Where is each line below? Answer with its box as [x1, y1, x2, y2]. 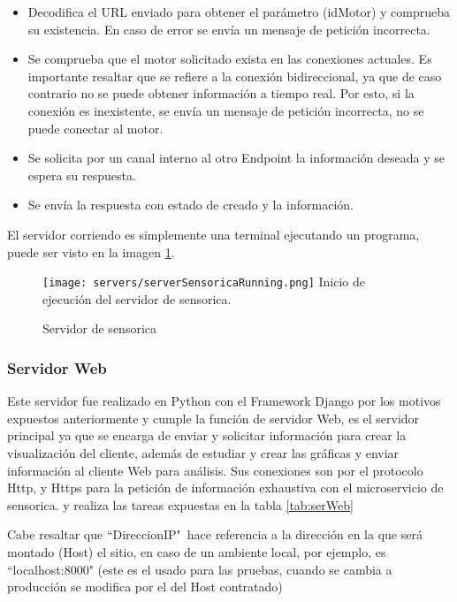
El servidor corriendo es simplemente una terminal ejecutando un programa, [7, 225, 420, 243]
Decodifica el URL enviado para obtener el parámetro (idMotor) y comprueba [27, 3, 451, 20]
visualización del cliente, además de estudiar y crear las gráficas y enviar [7, 443, 400, 461]
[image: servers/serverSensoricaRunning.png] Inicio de [42, 272, 365, 291]
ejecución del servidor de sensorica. [42, 289, 232, 308]
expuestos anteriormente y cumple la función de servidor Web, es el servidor [7, 408, 420, 427]
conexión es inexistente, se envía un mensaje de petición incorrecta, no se [27, 101, 424, 119]
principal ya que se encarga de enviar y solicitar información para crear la [7, 426, 407, 445]
